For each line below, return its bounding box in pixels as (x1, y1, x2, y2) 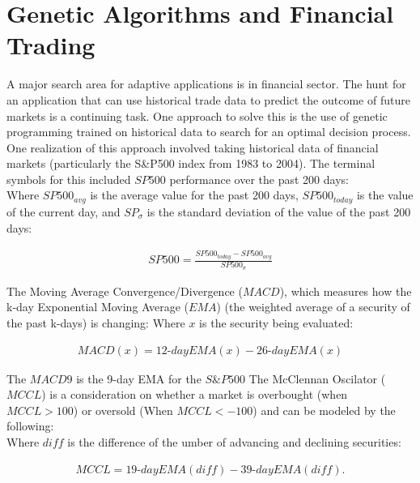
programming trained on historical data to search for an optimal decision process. (6, 123, 411, 140)
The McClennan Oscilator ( (248, 370, 386, 387)
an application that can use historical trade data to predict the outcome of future (6, 91, 410, 108)
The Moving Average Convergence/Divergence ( (6, 282, 243, 299)
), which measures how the (279, 282, 412, 299)
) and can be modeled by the (252, 401, 396, 418)
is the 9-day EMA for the (76, 370, 202, 387)
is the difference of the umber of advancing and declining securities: (67, 434, 401, 450)
